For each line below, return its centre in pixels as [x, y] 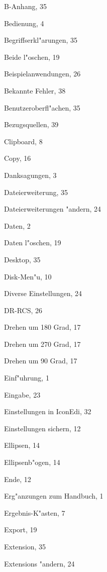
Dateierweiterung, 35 [36, 192]
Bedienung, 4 [24, 23]
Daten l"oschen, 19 [33, 243]
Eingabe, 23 [22, 394]
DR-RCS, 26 [23, 310]
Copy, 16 [18, 158]
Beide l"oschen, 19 [32, 57]
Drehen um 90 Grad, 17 [41, 361]
